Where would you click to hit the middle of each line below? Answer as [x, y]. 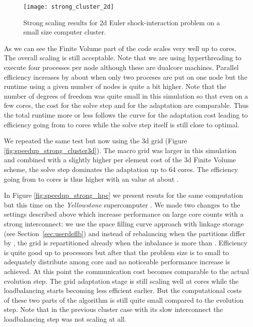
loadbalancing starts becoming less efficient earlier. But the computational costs [123, 290]
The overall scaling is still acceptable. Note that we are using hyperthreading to [123, 58]
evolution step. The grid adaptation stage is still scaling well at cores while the [121, 281]
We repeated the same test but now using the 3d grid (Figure [96, 141]
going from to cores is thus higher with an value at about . [91, 179]
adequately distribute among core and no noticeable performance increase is [117, 262]
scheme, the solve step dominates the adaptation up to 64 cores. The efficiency [121, 169]
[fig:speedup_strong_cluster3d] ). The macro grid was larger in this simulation [120, 150]
